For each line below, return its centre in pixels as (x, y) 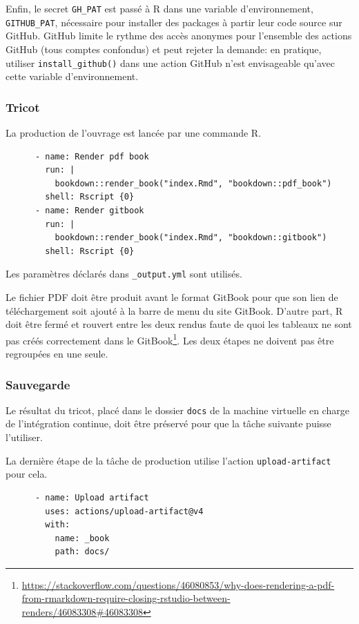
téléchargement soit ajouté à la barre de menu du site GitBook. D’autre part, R (174, 310)
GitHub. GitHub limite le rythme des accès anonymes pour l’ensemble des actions (179, 36)
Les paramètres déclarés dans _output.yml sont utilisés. (124, 274)
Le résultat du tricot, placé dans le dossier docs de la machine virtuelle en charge (177, 410)
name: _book (82, 538)
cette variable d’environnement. (72, 76)
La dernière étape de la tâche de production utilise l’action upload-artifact (168, 460)
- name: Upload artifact (92, 497)
